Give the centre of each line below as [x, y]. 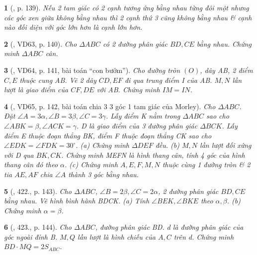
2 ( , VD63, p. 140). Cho [41, 43]
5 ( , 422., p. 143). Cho [38, 191]
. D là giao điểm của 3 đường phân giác [137, 125]
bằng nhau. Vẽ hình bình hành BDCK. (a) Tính [77, 201]
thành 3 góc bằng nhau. [103, 174]
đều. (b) [167, 145]
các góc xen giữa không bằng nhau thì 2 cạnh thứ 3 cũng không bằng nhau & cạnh [128, 17]
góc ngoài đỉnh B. [31, 236]
